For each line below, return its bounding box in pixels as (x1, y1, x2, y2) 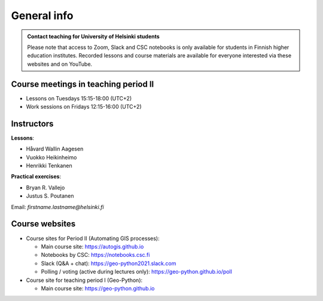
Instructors (11, 118, 54, 128)
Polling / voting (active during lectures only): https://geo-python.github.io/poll (41, 268, 233, 275)
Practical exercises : (11, 173, 62, 180)
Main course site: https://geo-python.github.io (41, 284, 155, 292)
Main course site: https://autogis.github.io (41, 242, 144, 250)
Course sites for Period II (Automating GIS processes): (26, 235, 160, 242)
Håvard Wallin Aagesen (26, 145, 84, 152)
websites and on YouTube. (27, 60, 93, 67)
